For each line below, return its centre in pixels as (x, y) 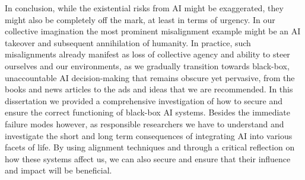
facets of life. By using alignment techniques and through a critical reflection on (150, 147)
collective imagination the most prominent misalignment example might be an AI (153, 31)
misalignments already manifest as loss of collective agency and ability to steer (147, 54)
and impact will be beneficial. (58, 170)
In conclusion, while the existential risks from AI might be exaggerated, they (144, 8)
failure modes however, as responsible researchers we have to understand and (144, 123)
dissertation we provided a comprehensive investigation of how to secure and (144, 100)
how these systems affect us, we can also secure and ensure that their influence (148, 158)
